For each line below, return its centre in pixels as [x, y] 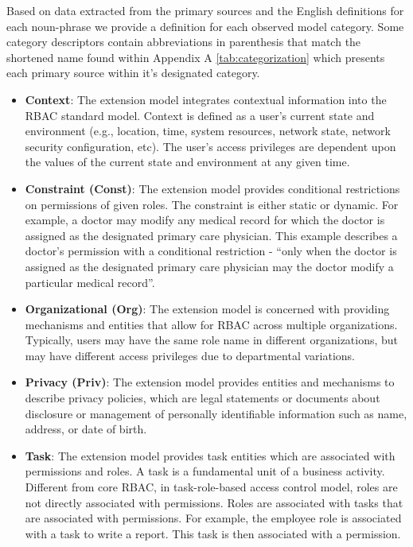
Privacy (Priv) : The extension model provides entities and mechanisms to [210, 382]
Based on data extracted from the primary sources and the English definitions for [205, 10]
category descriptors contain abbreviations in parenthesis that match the [184, 42]
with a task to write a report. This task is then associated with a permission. [213, 533]
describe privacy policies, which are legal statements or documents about [203, 398]
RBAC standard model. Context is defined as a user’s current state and [200, 115]
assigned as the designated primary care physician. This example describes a [211, 235]
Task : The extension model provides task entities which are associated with [210, 455]
